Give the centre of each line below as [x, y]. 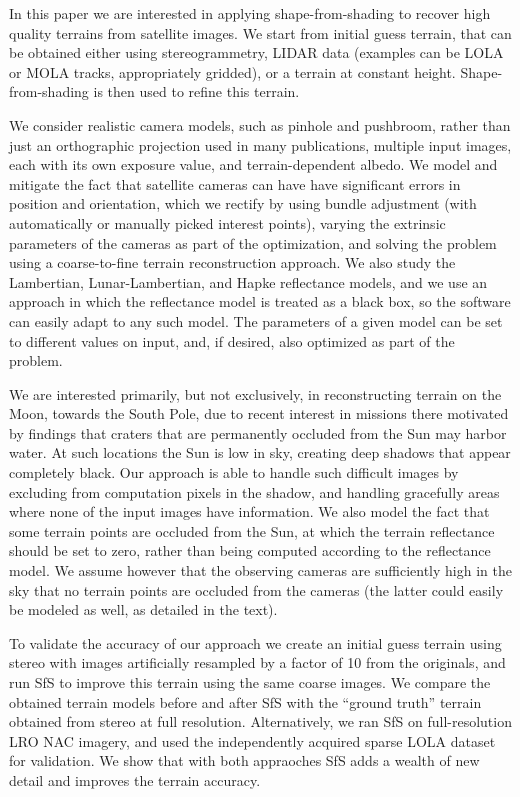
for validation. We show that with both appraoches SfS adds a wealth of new [244, 760]
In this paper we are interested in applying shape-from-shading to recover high [250, 13]
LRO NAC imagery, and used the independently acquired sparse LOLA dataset [252, 740]
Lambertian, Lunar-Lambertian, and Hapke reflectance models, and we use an [248, 281]
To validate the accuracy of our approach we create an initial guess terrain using [255, 642]
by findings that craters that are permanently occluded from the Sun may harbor [258, 432]
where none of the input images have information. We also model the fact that [249, 511]
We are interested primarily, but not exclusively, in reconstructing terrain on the [255, 393]
